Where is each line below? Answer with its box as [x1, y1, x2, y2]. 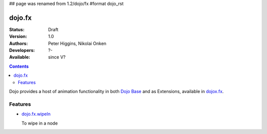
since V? [48, 54, 66, 60]
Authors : [9, 40, 28, 46]
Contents [9, 63, 29, 69]
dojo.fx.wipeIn [21, 111, 51, 117]
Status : [9, 26, 25, 32]
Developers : [9, 47, 35, 53]
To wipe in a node [21, 120, 58, 126]
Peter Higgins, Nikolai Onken [48, 40, 106, 46]
